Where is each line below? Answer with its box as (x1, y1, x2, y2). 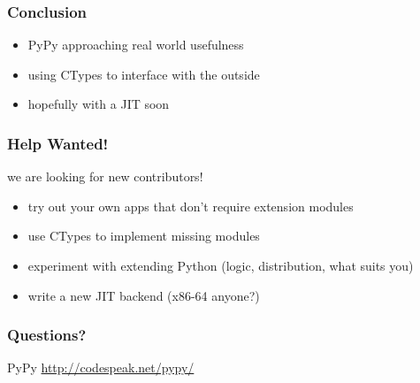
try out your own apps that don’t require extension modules (27, 196, 354, 215)
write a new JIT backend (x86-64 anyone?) (27, 286, 260, 304)
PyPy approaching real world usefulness (27, 35, 244, 54)
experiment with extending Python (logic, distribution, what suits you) (27, 257, 414, 274)
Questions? (7, 324, 87, 346)
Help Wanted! (7, 132, 109, 154)
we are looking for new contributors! (7, 167, 203, 186)
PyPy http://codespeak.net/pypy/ (7, 358, 195, 377)
